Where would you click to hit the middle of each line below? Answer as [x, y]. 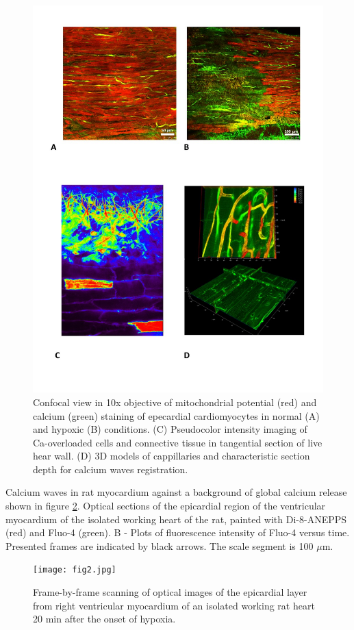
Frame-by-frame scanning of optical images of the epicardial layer [170, 592]
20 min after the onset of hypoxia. [104, 619]
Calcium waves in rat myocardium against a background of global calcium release [176, 492]
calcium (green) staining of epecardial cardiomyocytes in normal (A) [176, 415]
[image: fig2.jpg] [75, 570]
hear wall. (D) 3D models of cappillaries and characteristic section [172, 456]
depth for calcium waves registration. [111, 469]
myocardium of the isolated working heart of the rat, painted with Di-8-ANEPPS [176, 519]
